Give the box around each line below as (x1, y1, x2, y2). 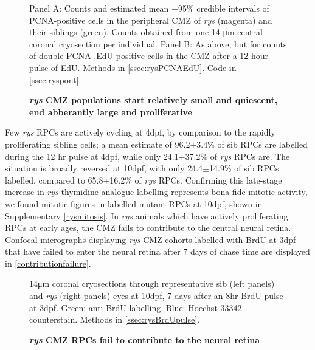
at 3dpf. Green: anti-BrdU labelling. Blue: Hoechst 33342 (29, 301, 242, 314)
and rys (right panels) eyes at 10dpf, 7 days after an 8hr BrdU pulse (29, 289, 283, 302)
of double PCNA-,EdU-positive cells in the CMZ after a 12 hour (29, 49, 269, 62)
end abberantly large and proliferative (29, 105, 192, 118)
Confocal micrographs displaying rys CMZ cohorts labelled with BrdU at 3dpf (5, 233, 296, 245)
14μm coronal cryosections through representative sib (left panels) (29, 277, 275, 290)
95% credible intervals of (178, 2, 269, 14)
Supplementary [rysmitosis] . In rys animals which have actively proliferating (5, 209, 288, 222)
